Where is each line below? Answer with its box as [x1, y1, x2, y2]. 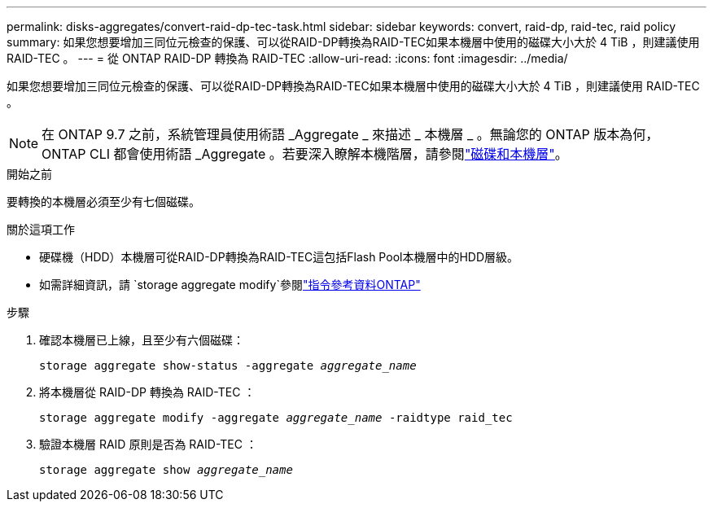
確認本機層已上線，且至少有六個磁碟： [39, 333, 244, 347]
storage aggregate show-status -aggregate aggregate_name [39, 359, 417, 372]
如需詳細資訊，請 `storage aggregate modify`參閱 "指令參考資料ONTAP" [39, 278, 421, 291]
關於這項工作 [7, 222, 75, 236]
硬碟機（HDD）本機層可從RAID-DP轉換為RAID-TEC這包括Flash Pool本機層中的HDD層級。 [39, 250, 519, 264]
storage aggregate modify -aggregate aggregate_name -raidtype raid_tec [39, 411, 513, 424]
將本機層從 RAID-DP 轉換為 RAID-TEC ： [39, 385, 256, 399]
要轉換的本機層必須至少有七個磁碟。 [7, 195, 200, 208]
